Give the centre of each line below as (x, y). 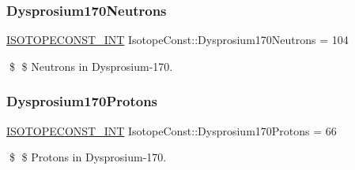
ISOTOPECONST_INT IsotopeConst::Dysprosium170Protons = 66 (172, 130)
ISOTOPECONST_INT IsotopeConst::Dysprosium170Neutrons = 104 (177, 40)
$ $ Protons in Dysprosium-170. (88, 157)
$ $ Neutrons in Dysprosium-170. (91, 66)
